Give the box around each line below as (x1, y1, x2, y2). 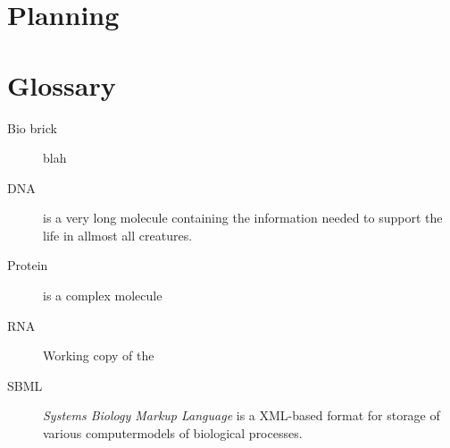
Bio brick (7, 118, 57, 137)
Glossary (7, 66, 116, 103)
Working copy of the (43, 346, 154, 365)
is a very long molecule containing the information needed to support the (43, 208, 443, 227)
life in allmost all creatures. (43, 225, 193, 244)
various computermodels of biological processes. (43, 424, 303, 443)
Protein (7, 256, 48, 275)
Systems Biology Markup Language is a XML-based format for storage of (43, 406, 440, 425)
